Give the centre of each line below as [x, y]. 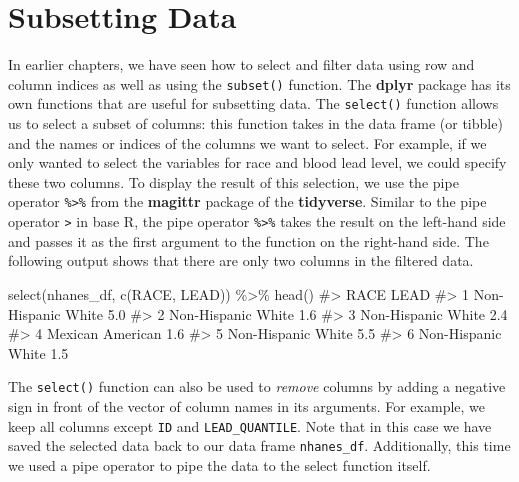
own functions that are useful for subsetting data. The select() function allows [253, 103]
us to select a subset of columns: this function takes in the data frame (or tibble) [255, 123]
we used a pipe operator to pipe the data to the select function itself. [219, 464]
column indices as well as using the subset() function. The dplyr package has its [259, 83]
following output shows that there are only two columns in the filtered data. [241, 260]
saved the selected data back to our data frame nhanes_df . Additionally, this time [259, 445]
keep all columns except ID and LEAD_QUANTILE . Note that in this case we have [250, 425]
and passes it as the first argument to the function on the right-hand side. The [248, 240]
